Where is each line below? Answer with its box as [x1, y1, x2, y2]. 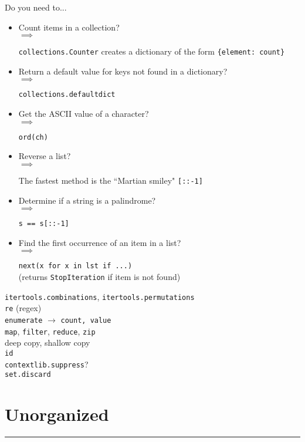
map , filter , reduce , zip [5, 325, 96, 337]
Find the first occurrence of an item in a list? [18, 236, 181, 248]
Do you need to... [5, 1, 67, 13]
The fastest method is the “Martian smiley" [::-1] [18, 174, 203, 186]
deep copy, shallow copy [5, 336, 90, 349]
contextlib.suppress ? [5, 357, 89, 370]
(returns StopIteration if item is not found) [18, 271, 181, 283]
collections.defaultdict [18, 90, 116, 99]
